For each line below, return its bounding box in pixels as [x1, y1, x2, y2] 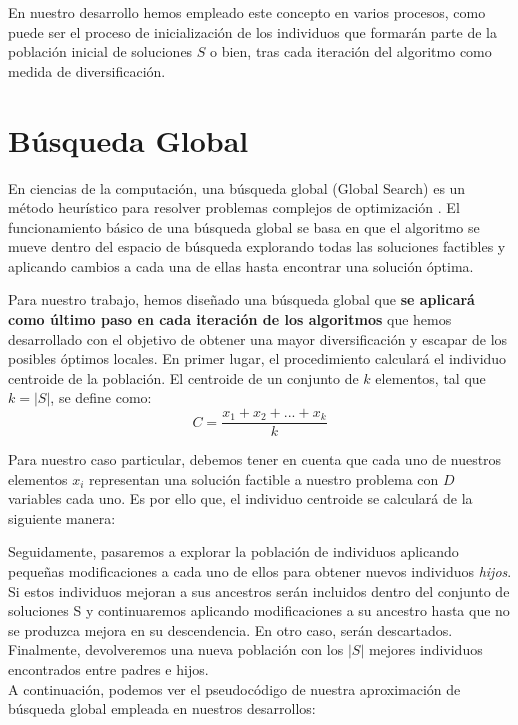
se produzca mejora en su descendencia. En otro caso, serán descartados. [8, 619, 453, 640]
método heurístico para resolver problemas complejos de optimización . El [8, 197, 460, 218]
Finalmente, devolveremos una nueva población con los [8, 639, 344, 660]
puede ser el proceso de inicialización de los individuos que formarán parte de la [8, 21, 497, 42]
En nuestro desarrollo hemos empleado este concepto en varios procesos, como [8, 2, 486, 22]
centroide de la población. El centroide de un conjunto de [8, 367, 359, 388]
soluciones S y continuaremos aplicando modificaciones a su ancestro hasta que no [8, 600, 510, 621]
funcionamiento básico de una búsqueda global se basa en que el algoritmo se [8, 216, 480, 237]
